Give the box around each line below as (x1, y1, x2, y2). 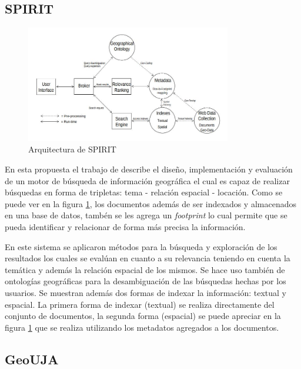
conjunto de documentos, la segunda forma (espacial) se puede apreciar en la (5, 310, 281, 322)
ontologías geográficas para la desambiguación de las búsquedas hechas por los (5, 275, 286, 287)
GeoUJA (5, 350, 59, 368)
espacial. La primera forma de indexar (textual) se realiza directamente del (5, 298, 275, 310)
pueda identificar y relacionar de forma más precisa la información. (5, 221, 246, 233)
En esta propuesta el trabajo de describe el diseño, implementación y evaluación (5, 163, 293, 175)
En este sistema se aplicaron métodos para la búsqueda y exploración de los (5, 240, 277, 252)
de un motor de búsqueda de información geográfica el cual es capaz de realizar (5, 174, 290, 187)
